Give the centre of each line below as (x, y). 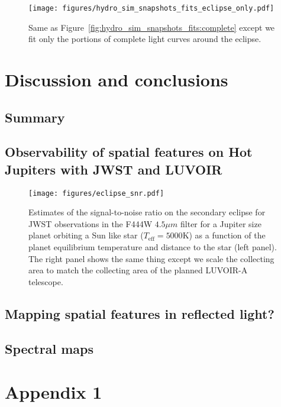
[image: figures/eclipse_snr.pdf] (96, 193)
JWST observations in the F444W (91, 223)
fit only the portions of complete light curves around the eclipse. (145, 39)
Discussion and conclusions (117, 80)
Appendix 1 (54, 392)
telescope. (46, 281)
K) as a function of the (224, 235)
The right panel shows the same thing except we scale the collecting (151, 258)
